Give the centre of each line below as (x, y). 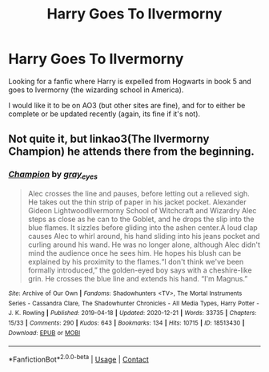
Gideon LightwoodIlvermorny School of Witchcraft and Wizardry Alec (142, 210)
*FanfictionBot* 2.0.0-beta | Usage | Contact (79, 359)
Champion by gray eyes (53, 175)
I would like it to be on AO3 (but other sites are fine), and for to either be (127, 105)
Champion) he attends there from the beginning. (131, 152)
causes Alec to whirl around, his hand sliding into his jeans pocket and (144, 236)
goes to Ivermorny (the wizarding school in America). (96, 90)
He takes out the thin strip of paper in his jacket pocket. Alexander (137, 202)
